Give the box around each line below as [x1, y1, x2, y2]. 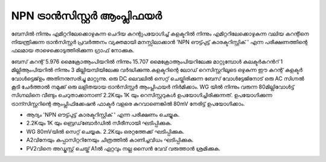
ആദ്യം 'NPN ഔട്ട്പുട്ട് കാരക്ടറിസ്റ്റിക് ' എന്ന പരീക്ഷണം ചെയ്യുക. [26, 111, 180, 119]
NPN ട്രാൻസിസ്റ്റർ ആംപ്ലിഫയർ [11, 9, 162, 22]
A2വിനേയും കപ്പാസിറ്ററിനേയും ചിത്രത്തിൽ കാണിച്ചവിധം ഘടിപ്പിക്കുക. [26, 136, 194, 144]
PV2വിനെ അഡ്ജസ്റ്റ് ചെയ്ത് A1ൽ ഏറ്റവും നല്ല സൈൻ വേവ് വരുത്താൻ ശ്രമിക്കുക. [26, 145, 220, 152]
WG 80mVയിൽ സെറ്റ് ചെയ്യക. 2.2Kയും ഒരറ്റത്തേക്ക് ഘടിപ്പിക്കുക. [26, 128, 185, 135]
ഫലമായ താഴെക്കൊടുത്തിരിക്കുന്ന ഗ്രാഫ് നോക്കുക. [11, 47, 135, 54]
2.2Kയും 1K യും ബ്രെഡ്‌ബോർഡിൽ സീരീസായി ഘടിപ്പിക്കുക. [26, 119, 172, 126]
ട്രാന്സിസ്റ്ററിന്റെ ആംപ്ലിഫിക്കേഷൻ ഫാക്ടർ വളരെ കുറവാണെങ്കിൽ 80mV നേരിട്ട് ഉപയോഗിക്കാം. [11, 100, 245, 107]
